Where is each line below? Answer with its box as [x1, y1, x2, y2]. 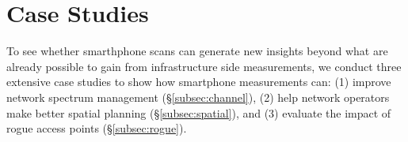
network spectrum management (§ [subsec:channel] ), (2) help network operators [6, 88, 390, 105]
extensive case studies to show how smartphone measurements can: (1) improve [6, 73, 391, 90]
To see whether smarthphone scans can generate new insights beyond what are [6, 43, 388, 59]
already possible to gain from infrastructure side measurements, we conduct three [6, 58, 402, 74]
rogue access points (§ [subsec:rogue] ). [6, 120, 187, 136]
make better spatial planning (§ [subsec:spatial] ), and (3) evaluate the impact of [6, 104, 391, 121]
